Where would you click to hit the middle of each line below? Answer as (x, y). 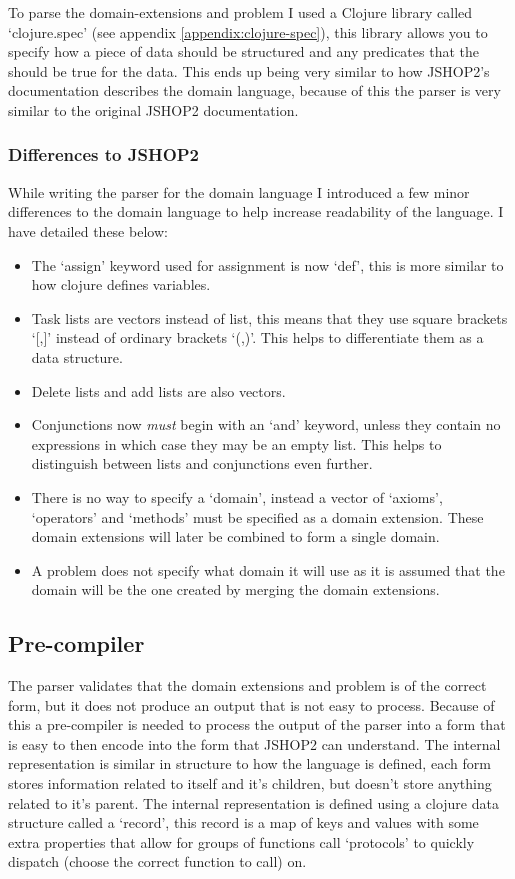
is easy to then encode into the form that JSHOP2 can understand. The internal (254, 743)
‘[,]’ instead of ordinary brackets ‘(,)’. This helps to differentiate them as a (257, 337)
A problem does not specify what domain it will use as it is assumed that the (268, 569)
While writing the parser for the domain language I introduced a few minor (239, 191)
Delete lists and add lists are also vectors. (158, 390)
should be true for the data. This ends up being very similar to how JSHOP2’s (249, 70)
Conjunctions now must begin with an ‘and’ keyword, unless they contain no (266, 424)
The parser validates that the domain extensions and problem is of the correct (247, 685)
